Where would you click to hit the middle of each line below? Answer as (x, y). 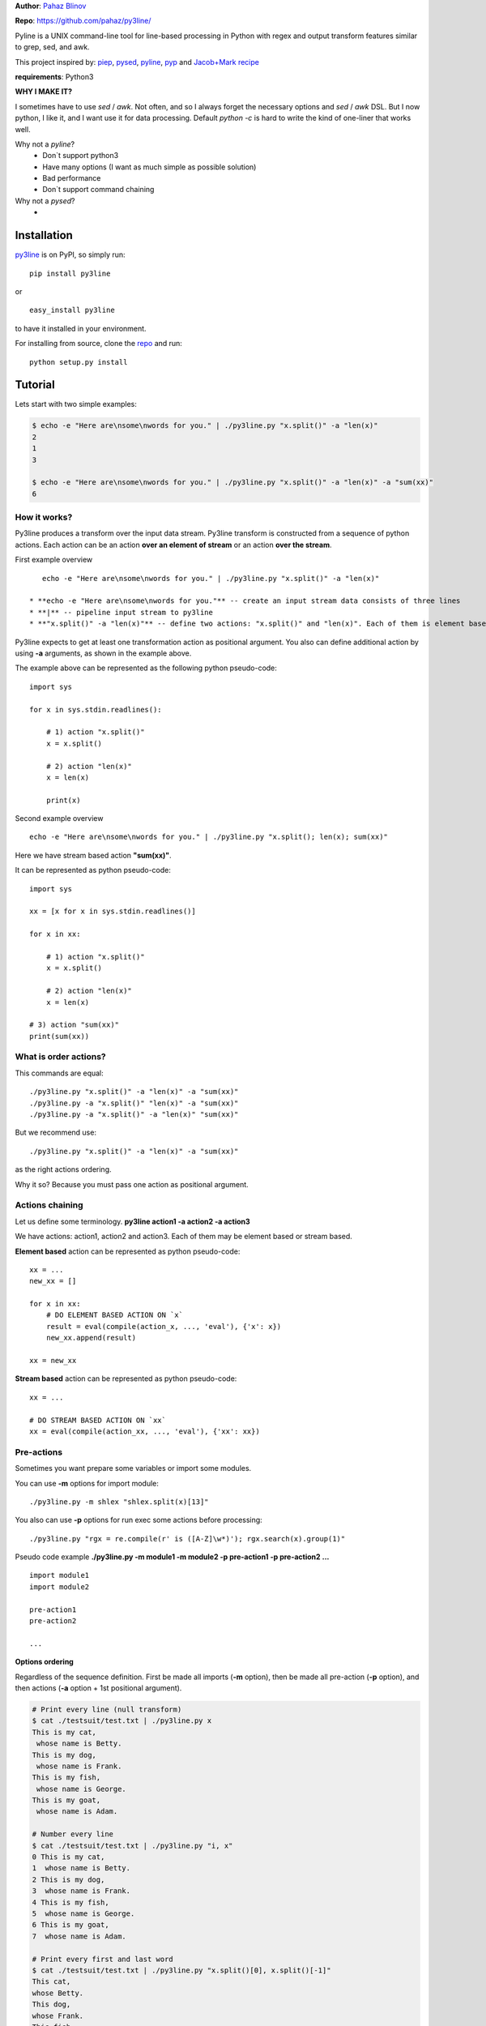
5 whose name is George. (83, 1913)
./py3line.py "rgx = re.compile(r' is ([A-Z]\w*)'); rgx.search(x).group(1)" (188, 1539)
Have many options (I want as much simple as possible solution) (149, 167)
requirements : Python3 (54, 76)
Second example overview (59, 819)
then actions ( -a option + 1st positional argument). (98, 1688)
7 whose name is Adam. (79, 1936)
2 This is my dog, (68, 1879)
